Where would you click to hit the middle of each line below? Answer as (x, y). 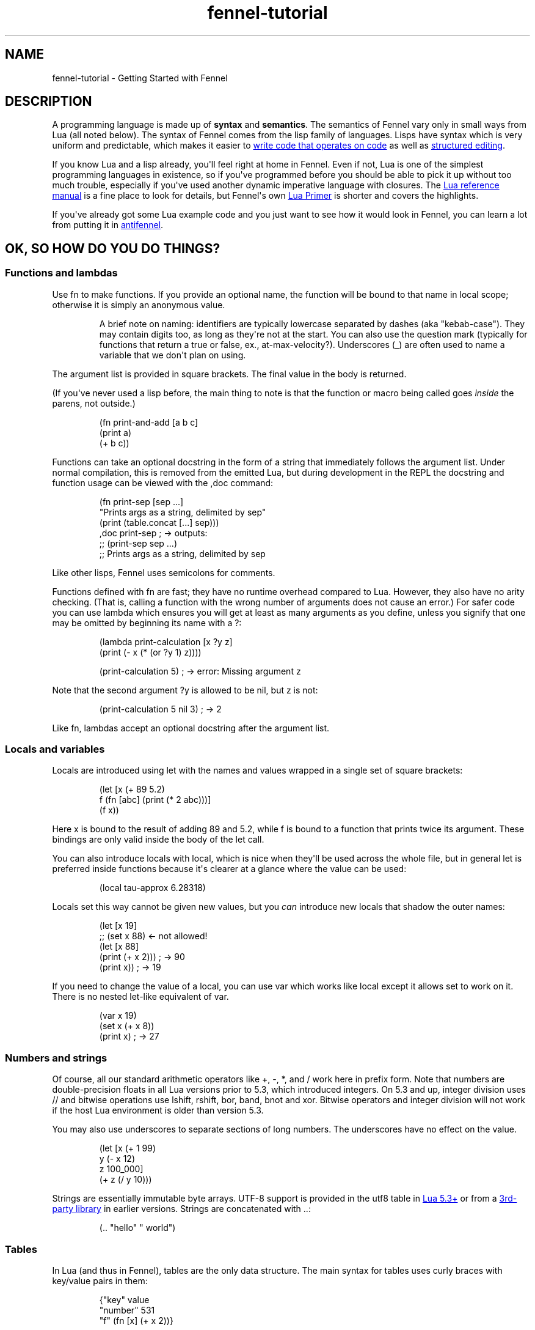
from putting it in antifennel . (108, 225)
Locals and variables (55, 749)
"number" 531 (127, 1310)
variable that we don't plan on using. (173, 355)
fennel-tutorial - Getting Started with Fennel (140, 78)
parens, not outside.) (94, 403)
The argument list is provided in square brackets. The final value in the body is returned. (229, 374)
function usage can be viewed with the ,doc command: (163, 482)
